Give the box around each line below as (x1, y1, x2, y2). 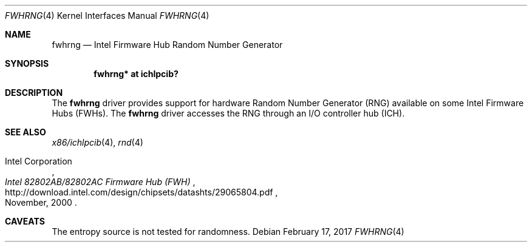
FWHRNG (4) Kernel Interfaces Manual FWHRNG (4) (5, 10, 210, 21)
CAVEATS (5, 216, 45, 226)
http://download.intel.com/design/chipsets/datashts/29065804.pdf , (5, 187, 278, 197)
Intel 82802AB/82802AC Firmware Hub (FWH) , (5, 177, 196, 187)
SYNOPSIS (5, 58, 49, 69)
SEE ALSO (5, 127, 46, 137)
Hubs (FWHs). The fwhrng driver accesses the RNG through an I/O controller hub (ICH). (52, 108, 405, 118)
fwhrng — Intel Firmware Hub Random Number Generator (52, 39, 283, 50)
